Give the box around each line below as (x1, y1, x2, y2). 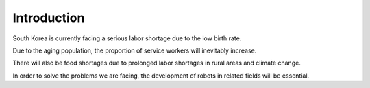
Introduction (12, 10, 85, 25)
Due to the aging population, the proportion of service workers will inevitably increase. (12, 46, 257, 55)
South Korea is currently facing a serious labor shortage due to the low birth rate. (12, 34, 242, 42)
